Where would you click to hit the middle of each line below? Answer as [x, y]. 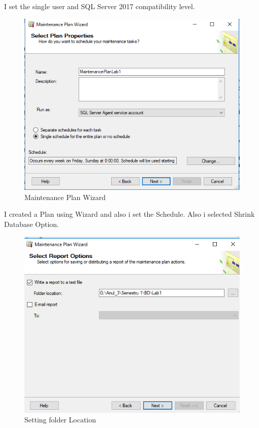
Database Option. [32, 224]
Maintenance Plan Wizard [65, 197]
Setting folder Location [60, 420]
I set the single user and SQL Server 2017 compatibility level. [100, 6]
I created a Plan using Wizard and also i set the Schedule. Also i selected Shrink [129, 214]
